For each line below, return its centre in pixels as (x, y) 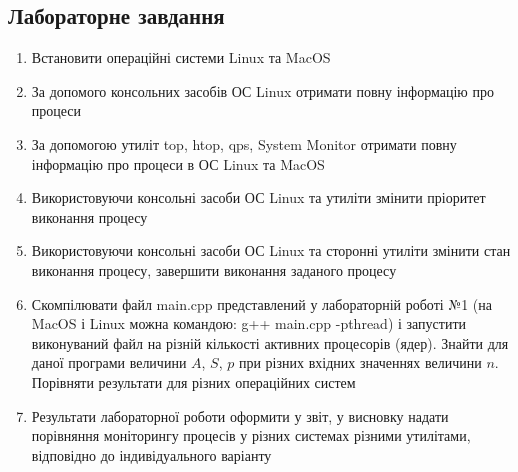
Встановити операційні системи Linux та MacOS (181, 57)
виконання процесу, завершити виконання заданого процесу (214, 269)
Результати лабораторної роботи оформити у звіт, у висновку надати (240, 415)
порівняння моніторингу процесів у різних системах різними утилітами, (251, 435)
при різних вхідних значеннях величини (360, 362)
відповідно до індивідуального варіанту (151, 454)
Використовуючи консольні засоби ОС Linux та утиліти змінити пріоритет (258, 197)
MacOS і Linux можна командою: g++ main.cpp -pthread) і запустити (249, 323)
